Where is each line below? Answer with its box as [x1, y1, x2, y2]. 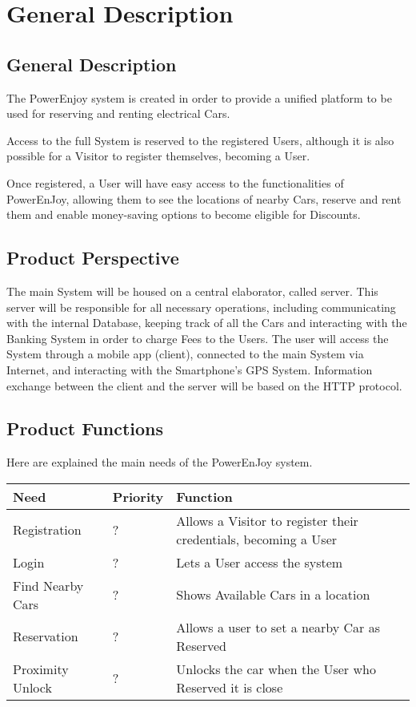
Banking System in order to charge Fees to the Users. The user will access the [6, 329, 389, 346]
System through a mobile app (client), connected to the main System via [6, 345, 364, 362]
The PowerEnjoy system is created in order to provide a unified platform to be [6, 89, 392, 106]
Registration [13, 520, 82, 539]
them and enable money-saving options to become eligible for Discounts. [6, 206, 361, 223]
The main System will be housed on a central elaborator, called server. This [6, 282, 378, 299]
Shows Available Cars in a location [176, 585, 370, 604]
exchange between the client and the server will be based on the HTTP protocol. [6, 377, 402, 394]
